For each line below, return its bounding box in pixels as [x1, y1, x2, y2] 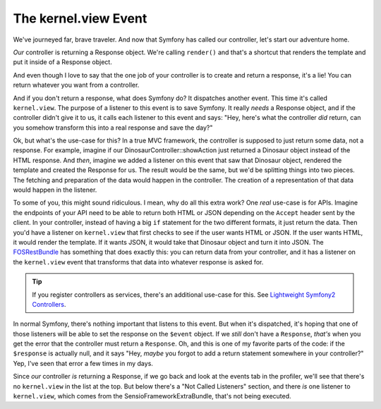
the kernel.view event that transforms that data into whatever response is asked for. [13, 257, 264, 266]
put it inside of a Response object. [13, 58, 112, 66]
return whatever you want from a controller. [13, 81, 140, 90]
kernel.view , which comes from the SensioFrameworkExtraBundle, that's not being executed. [13, 392, 292, 401]
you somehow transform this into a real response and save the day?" [13, 123, 213, 132]
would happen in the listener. [13, 185, 97, 194]
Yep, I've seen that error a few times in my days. [13, 359, 153, 367]
